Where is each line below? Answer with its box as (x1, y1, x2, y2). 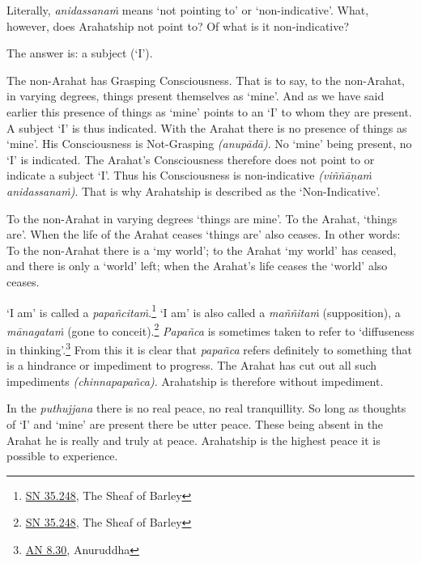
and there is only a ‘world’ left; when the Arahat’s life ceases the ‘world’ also (6, 257, 388, 274)
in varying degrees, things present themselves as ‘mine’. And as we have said (6, 87, 385, 104)
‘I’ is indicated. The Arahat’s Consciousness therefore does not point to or (6, 150, 375, 167)
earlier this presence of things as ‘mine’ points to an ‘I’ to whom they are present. (6, 103, 412, 120)
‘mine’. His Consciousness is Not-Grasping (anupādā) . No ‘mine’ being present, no (6, 135, 412, 152)
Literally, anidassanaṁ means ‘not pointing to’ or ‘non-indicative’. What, (6, 2, 369, 18)
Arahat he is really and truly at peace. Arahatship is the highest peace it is (6, 431, 381, 448)
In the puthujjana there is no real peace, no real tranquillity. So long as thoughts (6, 400, 406, 417)
